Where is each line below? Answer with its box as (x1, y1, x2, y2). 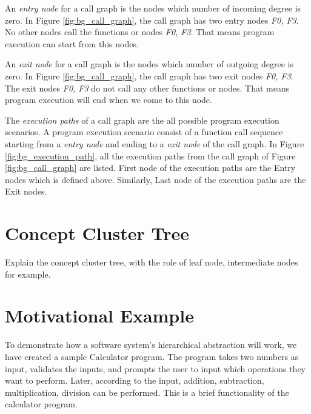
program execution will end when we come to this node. (5, 93, 212, 106)
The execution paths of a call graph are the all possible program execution (5, 113, 279, 126)
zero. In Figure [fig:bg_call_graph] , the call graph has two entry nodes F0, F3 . (5, 13, 299, 26)
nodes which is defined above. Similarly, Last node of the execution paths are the (5, 173, 306, 185)
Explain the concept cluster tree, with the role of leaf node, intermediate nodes (5, 256, 298, 269)
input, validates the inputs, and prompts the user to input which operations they (5, 362, 306, 375)
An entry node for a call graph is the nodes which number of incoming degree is (5, 2, 301, 14)
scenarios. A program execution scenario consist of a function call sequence (5, 125, 283, 138)
